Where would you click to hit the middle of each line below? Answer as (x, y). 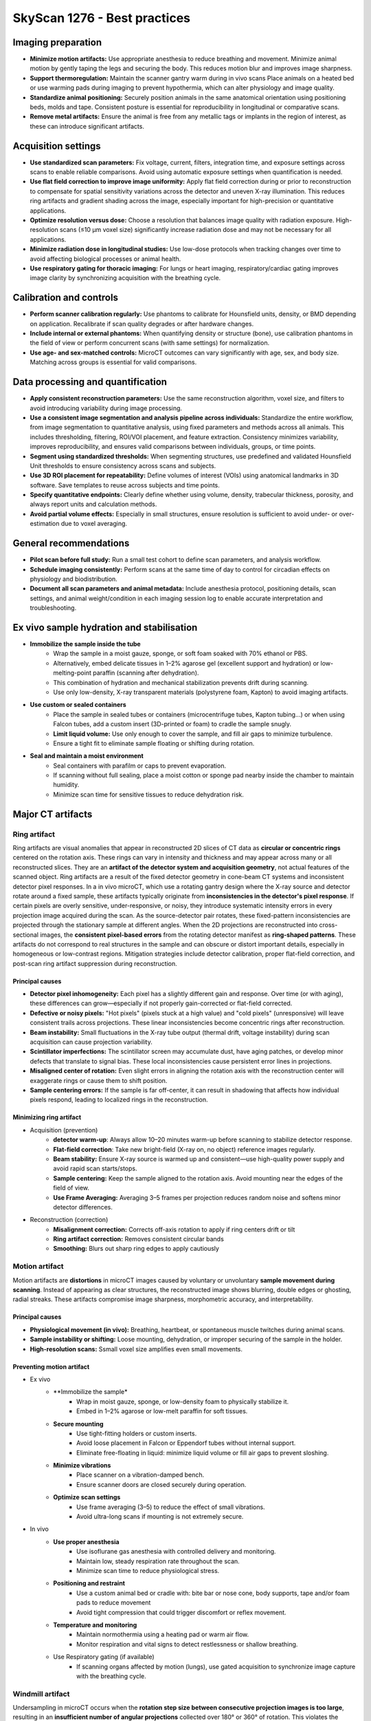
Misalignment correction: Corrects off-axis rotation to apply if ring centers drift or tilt (174, 1229)
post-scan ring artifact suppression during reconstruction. (95, 963)
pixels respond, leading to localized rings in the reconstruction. (119, 1100)
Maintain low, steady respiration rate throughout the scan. (158, 1561)
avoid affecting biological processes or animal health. (105, 259)
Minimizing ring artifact (47, 1117)
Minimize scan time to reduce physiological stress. (148, 1570)
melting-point (72, 673)
